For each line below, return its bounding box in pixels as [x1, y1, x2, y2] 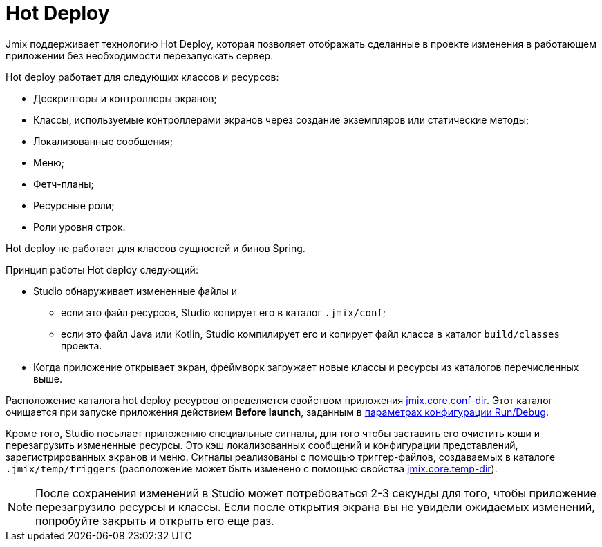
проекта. [61, 339, 102, 352]
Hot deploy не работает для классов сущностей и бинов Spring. [6, 242, 305, 254]
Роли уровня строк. [33, 220, 126, 233]
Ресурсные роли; [33, 199, 115, 211]
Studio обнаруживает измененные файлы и [33, 285, 238, 297]
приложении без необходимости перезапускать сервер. [6, 49, 274, 61]
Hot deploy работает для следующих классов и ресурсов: [6, 70, 279, 83]
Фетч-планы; [33, 177, 94, 190]
